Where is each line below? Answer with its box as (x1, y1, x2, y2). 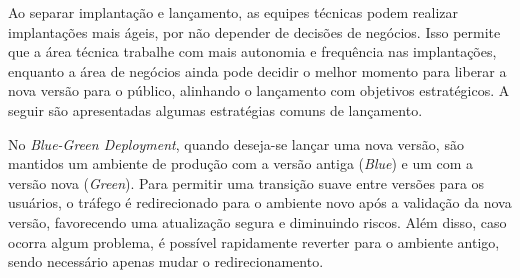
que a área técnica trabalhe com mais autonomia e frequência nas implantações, (8, 41, 497, 62)
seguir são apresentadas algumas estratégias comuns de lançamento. (8, 99, 423, 120)
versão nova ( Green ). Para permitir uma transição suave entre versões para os (8, 172, 485, 193)
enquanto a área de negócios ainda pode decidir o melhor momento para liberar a (8, 60, 507, 81)
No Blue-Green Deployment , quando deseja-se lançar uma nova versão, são (8, 133, 464, 154)
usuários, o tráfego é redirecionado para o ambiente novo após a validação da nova (8, 192, 512, 213)
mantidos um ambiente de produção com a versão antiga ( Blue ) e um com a (8, 153, 474, 174)
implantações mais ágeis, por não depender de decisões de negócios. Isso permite (8, 21, 501, 42)
